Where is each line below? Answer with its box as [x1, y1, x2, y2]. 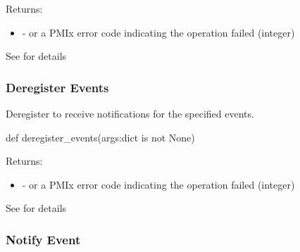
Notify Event [6, 230, 81, 248]
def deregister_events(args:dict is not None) [6, 130, 195, 144]
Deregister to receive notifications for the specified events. [6, 106, 254, 120]
